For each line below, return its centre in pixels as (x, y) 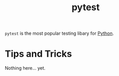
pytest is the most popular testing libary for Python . (59, 33)
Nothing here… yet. (25, 68)
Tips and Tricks (38, 54)
